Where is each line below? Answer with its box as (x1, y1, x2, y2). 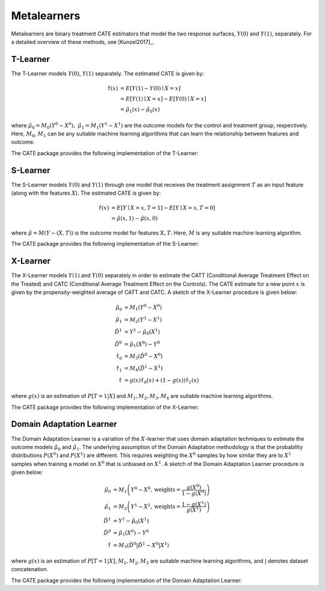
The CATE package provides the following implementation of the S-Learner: (11, 240, 199, 248)
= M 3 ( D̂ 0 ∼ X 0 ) (124, 352, 163, 361)
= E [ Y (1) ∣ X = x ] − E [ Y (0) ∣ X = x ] (120, 96, 207, 102)
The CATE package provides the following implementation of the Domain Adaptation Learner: (11, 577, 243, 584)
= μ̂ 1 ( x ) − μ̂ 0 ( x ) (120, 106, 160, 114)
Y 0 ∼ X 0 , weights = (130, 485, 181, 493)
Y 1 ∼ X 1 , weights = (130, 502, 181, 510)
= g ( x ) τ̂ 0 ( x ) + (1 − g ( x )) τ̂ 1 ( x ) (124, 376, 199, 385)
